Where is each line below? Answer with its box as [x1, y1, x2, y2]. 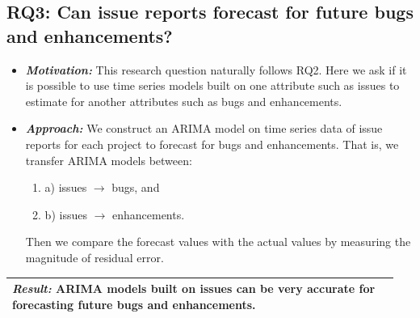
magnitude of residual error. [25, 248, 164, 265]
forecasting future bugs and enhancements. [12, 295, 256, 312]
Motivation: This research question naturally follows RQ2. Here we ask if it [25, 61, 407, 78]
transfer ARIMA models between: [25, 151, 192, 168]
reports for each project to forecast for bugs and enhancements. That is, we [25, 135, 399, 152]
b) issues [44, 206, 87, 223]
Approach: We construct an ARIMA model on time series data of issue [25, 120, 383, 137]
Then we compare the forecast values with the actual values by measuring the [25, 233, 411, 250]
